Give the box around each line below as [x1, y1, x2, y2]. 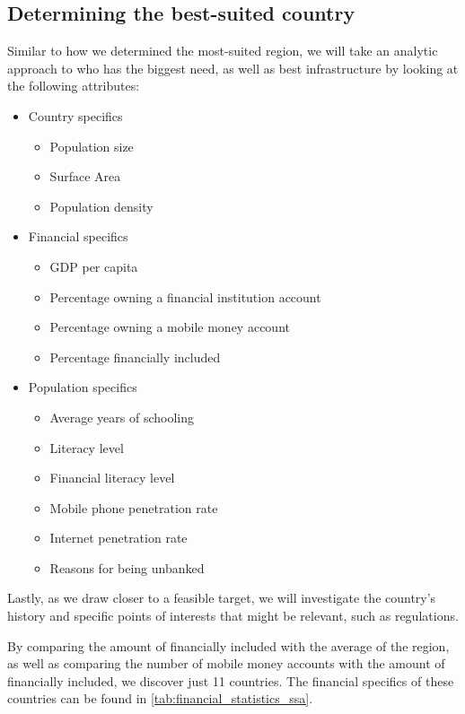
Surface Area [49, 167, 121, 186]
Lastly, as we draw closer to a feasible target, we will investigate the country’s [7, 588, 436, 607]
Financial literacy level [49, 468, 175, 487]
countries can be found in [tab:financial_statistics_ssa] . [7, 689, 313, 708]
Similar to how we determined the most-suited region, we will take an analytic [7, 41, 438, 60]
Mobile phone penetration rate [49, 498, 218, 517]
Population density [49, 196, 154, 215]
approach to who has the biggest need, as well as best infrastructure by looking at [7, 58, 459, 77]
